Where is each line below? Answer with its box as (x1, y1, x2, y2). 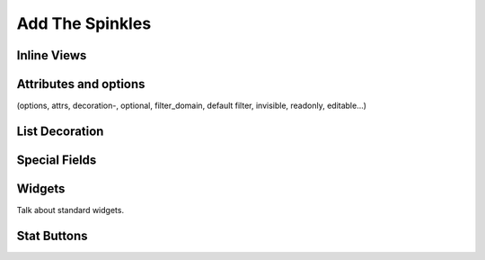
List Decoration (16, 123, 104, 139)
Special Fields (16, 152, 97, 167)
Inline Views (16, 48, 87, 63)
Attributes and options (16, 76, 145, 92)
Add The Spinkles (16, 13, 152, 33)
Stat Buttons (16, 228, 89, 243)
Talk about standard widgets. (16, 205, 125, 216)
